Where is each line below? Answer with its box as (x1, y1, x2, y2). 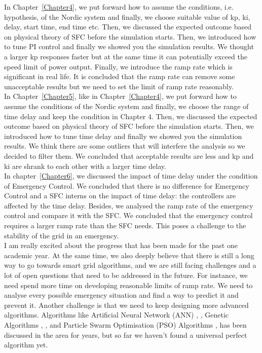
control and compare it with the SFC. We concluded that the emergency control (4, 210, 253, 221)
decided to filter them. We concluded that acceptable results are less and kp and (4, 150, 254, 161)
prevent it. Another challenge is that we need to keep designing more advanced (4, 299, 249, 310)
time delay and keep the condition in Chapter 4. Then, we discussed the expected (4, 111, 257, 121)
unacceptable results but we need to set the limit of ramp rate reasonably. (4, 81, 234, 91)
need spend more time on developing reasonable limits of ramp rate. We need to (4, 279, 253, 290)
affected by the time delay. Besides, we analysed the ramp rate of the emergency (4, 200, 253, 210)
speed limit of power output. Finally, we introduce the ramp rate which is (4, 61, 233, 72)
